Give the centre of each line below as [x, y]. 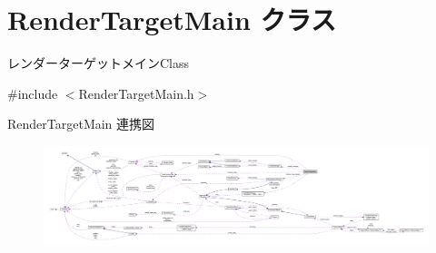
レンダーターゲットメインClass [99, 63]
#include [33, 93]
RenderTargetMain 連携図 [81, 124]
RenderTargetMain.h [136, 93]
